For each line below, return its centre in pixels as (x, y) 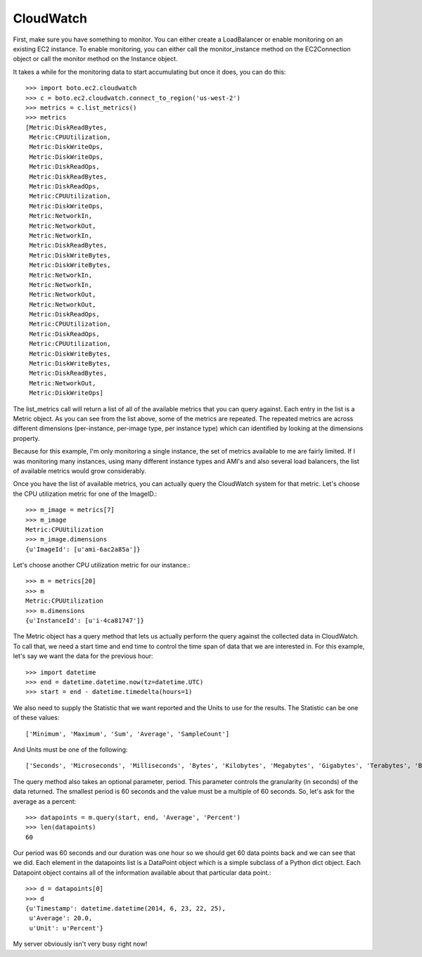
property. (26, 438)
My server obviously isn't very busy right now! (80, 944)
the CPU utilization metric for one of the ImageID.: (85, 494)
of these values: (36, 718)
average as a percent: (45, 801)
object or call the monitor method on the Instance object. (95, 59)
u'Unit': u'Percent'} (66, 928)
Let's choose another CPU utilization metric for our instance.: (102, 565)
